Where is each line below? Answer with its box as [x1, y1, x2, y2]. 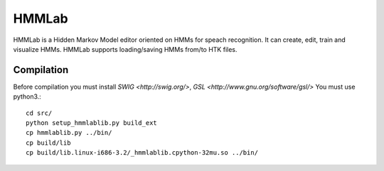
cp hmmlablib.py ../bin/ [26, 128, 112, 137]
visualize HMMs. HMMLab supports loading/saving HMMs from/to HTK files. [13, 45, 238, 53]
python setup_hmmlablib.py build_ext [26, 119, 158, 127]
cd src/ [26, 109, 53, 117]
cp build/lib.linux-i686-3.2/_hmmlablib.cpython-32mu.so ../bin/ [26, 149, 259, 157]
